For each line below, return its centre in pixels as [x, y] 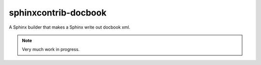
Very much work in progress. [51, 49]
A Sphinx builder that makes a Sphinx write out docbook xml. [70, 27]
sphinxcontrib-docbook [58, 13]
